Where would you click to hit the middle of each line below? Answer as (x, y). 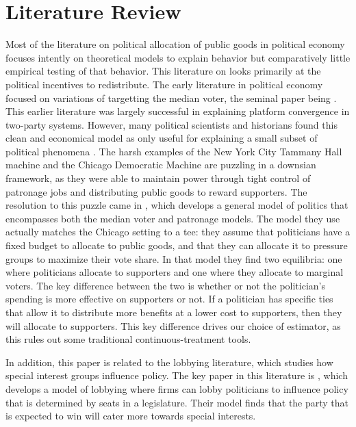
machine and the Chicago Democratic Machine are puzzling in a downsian (161, 165)
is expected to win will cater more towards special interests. (131, 416)
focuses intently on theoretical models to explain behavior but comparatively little (178, 57)
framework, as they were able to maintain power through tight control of (158, 178)
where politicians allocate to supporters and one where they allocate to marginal (175, 272)
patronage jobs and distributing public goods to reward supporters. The (156, 191)
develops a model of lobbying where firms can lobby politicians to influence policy (177, 388)
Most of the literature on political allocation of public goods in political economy (175, 44)
